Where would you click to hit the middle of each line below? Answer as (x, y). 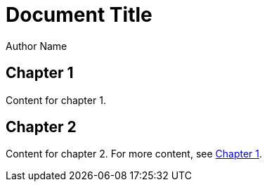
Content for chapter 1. (56, 100)
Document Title (79, 15)
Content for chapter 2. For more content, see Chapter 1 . (134, 154)
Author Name (37, 46)
